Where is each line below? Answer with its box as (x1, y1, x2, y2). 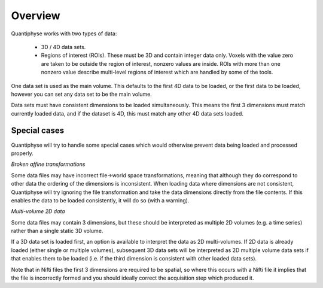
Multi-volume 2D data (11, 208, 65, 215)
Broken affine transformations (11, 160, 86, 168)
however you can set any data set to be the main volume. (11, 90, 152, 98)
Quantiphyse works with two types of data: (11, 30, 117, 37)
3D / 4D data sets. (41, 43, 86, 50)
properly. (11, 150, 33, 157)
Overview (11, 9, 60, 22)
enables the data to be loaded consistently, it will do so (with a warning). (11, 196, 190, 204)
